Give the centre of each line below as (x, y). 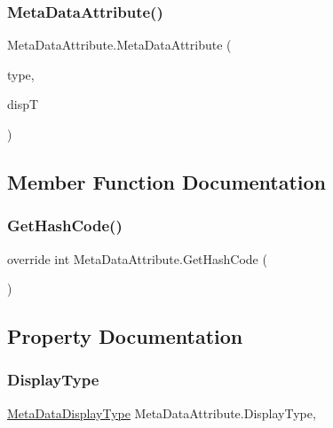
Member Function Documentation (167, 181)
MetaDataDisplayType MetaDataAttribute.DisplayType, (162, 412)
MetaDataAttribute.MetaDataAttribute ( (119, 45)
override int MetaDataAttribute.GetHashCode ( (137, 258)
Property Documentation (125, 336)
